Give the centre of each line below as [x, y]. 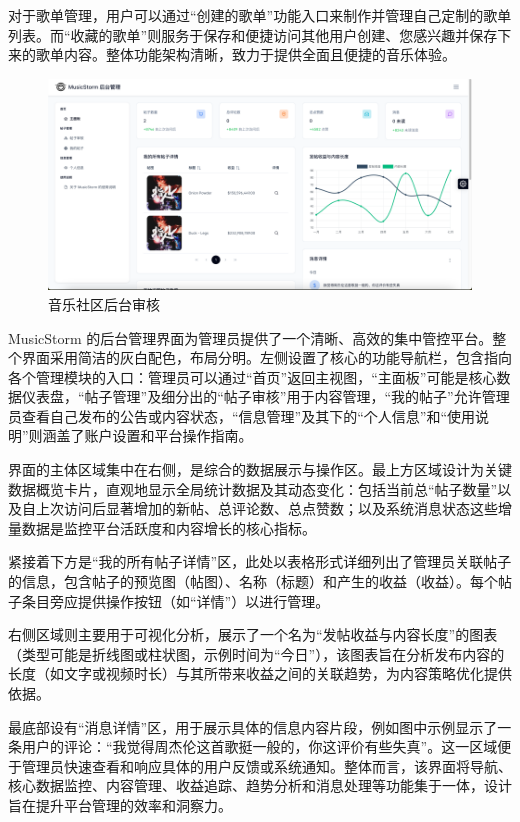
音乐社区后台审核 [104, 303]
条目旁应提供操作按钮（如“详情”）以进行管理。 [175, 600]
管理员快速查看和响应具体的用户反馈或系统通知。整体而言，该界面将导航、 [266, 765]
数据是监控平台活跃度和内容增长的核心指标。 [168, 527]
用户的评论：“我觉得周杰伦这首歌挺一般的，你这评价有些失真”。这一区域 [259, 746]
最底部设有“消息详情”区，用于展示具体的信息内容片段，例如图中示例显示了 [253, 726]
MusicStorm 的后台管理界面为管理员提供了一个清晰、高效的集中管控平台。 [250, 337]
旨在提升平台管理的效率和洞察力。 [120, 804]
